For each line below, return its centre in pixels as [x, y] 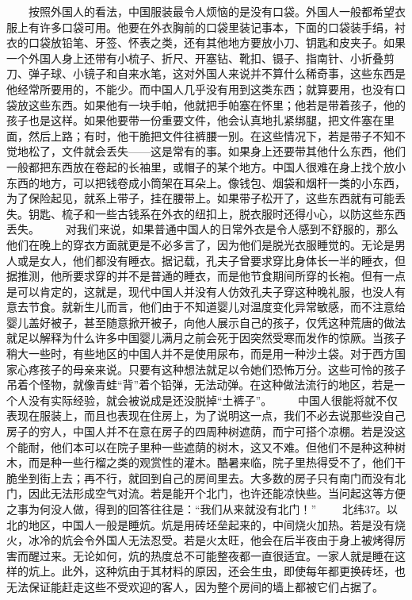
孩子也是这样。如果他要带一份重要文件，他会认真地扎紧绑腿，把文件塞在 [195, 120]
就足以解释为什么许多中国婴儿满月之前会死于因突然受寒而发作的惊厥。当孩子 [206, 338]
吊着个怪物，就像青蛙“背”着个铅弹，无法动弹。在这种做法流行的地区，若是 [200, 385]
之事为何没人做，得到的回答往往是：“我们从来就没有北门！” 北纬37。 [196, 509]
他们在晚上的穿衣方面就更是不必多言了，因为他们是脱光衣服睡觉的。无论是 [200, 244]
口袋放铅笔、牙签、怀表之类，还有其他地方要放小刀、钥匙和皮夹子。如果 [217, 42]
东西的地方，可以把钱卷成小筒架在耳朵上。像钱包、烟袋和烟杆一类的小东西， [206, 182]
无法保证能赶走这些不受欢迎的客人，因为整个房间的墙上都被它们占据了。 [195, 586]
